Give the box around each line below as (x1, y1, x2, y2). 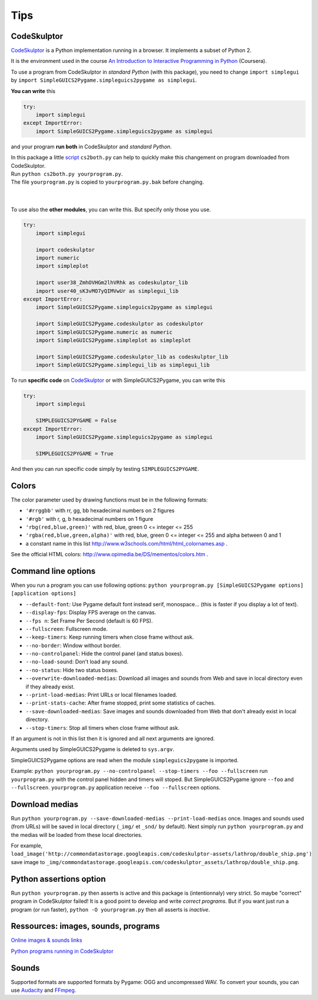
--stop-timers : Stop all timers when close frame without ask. (25, 724, 180, 731)
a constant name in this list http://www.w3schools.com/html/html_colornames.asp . (25, 540, 228, 547)
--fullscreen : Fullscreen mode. (25, 625, 108, 632)
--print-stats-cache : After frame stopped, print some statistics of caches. (25, 699, 216, 706)
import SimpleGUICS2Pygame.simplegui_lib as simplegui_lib (35, 362, 210, 368)
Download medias (11, 799, 79, 809)
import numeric (35, 255, 79, 261)
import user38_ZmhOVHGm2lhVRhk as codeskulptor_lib (35, 280, 188, 286)
